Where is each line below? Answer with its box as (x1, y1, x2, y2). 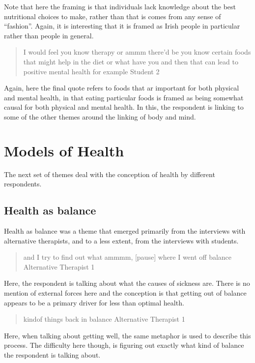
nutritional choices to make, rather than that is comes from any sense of (4, 11, 221, 21)
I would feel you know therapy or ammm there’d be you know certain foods (23, 47, 251, 57)
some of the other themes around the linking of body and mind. (4, 111, 196, 121)
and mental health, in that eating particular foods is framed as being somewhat (4, 92, 244, 102)
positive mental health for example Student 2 (23, 66, 160, 76)
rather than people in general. (4, 30, 94, 40)
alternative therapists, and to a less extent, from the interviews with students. (4, 235, 239, 245)
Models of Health (4, 140, 124, 160)
